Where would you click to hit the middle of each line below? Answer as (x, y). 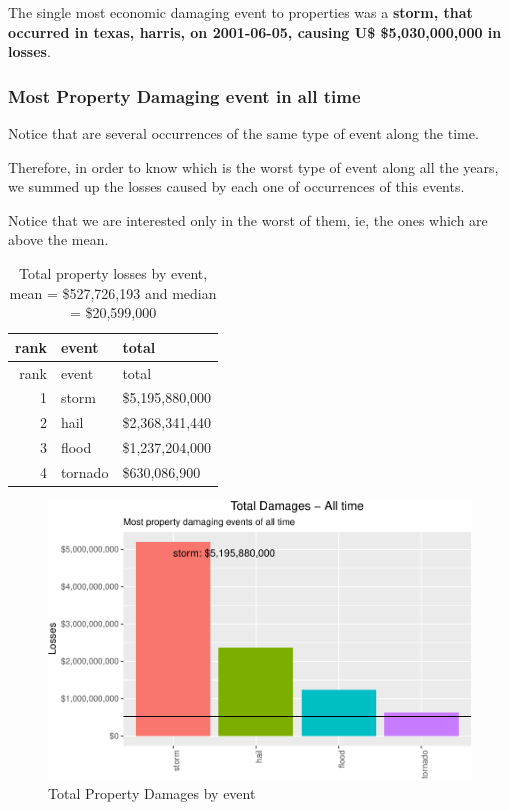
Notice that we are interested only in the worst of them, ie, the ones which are (248, 219)
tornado (84, 471)
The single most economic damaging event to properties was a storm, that (240, 12)
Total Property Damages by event (152, 793)
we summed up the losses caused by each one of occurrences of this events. (236, 186)
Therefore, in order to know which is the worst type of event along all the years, (253, 166)
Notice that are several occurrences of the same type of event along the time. (243, 133)
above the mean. (58, 239)
